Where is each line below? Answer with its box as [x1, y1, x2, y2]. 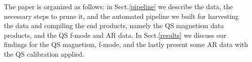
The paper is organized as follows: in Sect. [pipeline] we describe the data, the [4, 1, 233, 11]
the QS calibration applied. [4, 48, 84, 59]
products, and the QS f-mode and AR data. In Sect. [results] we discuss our [4, 30, 226, 40]
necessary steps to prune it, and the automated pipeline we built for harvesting [4, 11, 239, 21]
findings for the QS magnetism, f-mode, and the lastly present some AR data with [4, 39, 248, 49]
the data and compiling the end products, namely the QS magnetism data [4, 20, 224, 31]
